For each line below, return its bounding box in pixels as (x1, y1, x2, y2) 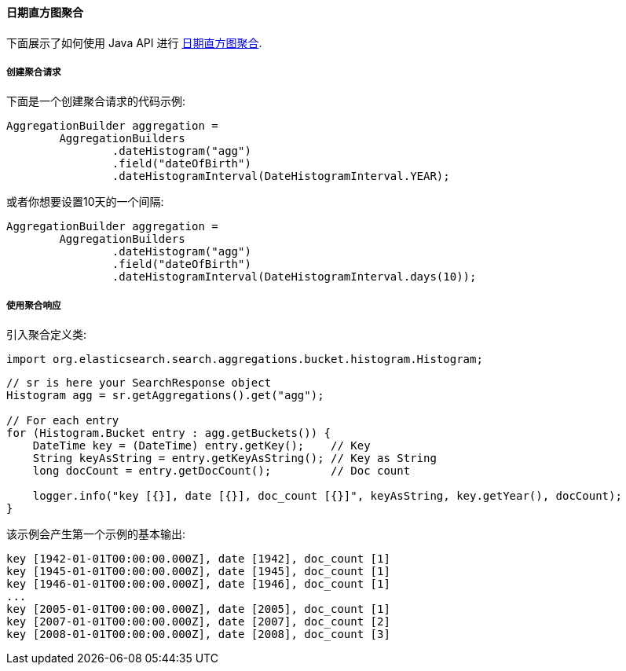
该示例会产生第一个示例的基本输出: (6, 527, 186, 541)
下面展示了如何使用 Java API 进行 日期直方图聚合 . (6, 35, 262, 49)
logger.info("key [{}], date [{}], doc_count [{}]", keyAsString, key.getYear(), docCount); (32, 489, 622, 503)
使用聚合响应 (6, 299, 61, 311)
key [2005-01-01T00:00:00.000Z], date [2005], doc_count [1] (6, 603, 390, 616)
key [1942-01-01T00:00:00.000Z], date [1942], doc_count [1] (6, 552, 390, 566)
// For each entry (6, 414, 119, 427)
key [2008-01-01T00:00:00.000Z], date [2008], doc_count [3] (6, 628, 390, 641)
